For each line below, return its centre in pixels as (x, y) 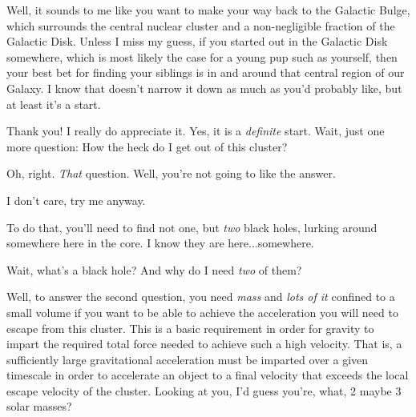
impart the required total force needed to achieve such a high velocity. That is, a (204, 344)
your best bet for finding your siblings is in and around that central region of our (206, 72)
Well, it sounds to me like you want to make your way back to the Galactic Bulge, (208, 10)
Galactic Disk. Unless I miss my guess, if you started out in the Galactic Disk (197, 41)
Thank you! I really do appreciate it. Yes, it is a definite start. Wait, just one (196, 131)
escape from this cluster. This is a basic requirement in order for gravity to (190, 328)
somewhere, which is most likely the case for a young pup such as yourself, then (202, 56)
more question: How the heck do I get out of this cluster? (147, 146)
